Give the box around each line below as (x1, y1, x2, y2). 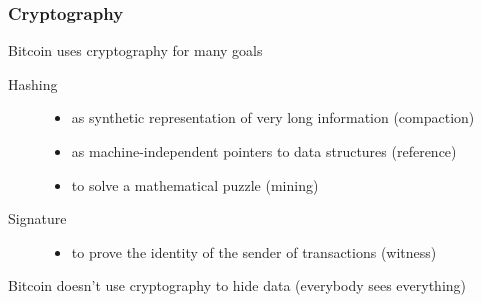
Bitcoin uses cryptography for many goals (8, 40, 263, 61)
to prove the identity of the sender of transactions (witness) (71, 241, 437, 262)
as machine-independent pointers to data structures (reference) (71, 141, 457, 161)
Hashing (8, 73, 58, 94)
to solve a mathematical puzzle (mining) (71, 174, 319, 195)
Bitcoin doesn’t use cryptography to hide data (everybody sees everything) (8, 275, 467, 296)
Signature (8, 208, 67, 229)
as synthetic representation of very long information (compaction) (71, 107, 475, 128)
